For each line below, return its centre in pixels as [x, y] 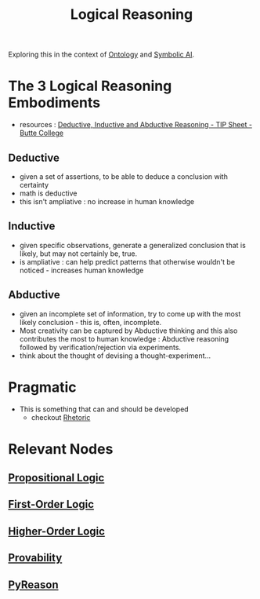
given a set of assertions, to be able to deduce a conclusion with [124, 176]
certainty [34, 184]
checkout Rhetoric [61, 417]
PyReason [33, 584]
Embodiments [54, 103]
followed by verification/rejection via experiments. [100, 347]
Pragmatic [42, 387]
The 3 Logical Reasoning [90, 86]
